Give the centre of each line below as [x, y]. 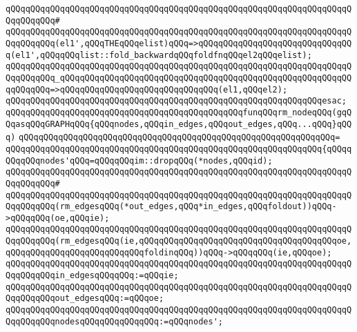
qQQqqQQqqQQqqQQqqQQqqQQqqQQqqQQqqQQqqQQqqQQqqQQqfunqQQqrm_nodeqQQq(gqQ [179, 112]
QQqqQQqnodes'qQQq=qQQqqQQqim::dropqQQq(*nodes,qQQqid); [139, 160]
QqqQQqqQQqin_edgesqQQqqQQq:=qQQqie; [92, 276]
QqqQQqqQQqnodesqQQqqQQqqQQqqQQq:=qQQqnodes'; [114, 321]
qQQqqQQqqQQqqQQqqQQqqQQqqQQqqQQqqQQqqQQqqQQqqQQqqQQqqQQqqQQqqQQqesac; [176, 101]
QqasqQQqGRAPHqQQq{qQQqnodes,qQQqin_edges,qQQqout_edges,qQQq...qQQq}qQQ [179, 124]
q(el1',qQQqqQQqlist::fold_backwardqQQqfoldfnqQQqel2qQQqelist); [159, 55]
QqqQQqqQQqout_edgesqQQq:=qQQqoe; [85, 299]
